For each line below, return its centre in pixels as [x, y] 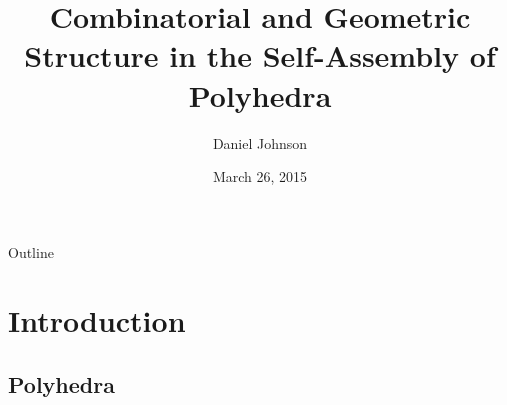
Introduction [97, 320]
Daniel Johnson [260, 142]
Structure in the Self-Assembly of [260, 55]
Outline [31, 251]
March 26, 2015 [260, 176]
